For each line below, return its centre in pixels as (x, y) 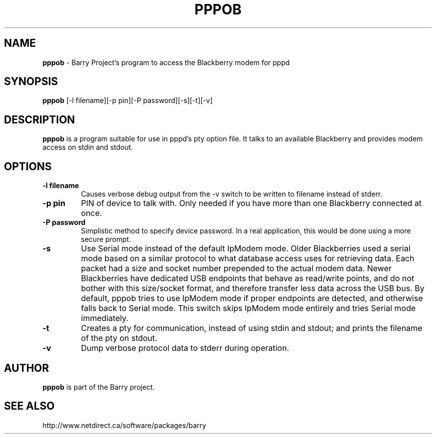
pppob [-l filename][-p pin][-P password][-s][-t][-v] (128, 101)
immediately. (105, 318)
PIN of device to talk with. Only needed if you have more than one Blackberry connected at (251, 203)
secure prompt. (106, 239)
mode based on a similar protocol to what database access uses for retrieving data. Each (248, 259)
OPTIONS (28, 166)
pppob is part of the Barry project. (99, 387)
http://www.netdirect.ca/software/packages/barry (124, 425)
